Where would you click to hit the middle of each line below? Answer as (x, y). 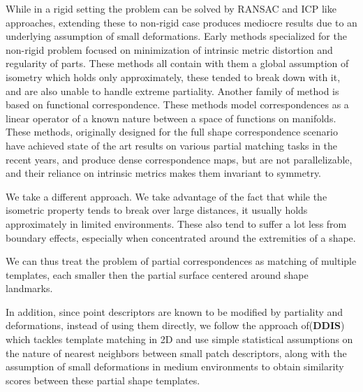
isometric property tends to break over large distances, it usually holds (157, 210)
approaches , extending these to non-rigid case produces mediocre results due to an (181, 22)
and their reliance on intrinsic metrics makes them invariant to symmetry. (164, 173)
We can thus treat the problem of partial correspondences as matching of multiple (181, 261)
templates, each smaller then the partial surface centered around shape (157, 274)
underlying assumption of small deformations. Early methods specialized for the (176, 36)
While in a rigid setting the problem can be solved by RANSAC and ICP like (171, 8)
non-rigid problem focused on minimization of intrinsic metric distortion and (169, 49)
